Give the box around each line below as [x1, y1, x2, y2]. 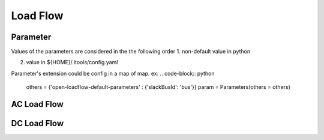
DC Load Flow [11, 118, 64, 129]
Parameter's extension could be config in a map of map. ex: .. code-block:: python [11, 70, 215, 77]
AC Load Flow [11, 99, 64, 109]
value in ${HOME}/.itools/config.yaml [26, 59, 118, 66]
